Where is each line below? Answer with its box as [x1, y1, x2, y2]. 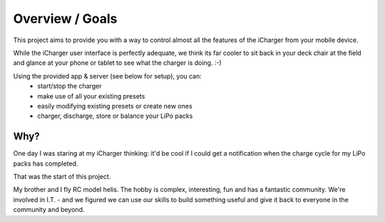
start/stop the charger [37, 82, 102, 91]
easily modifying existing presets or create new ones [37, 101, 192, 110]
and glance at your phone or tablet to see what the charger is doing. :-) [13, 59, 222, 67]
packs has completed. [13, 159, 78, 168]
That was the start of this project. [13, 172, 111, 181]
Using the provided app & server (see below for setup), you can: [13, 71, 202, 80]
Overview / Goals [13, 11, 118, 26]
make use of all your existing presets [37, 91, 145, 100]
